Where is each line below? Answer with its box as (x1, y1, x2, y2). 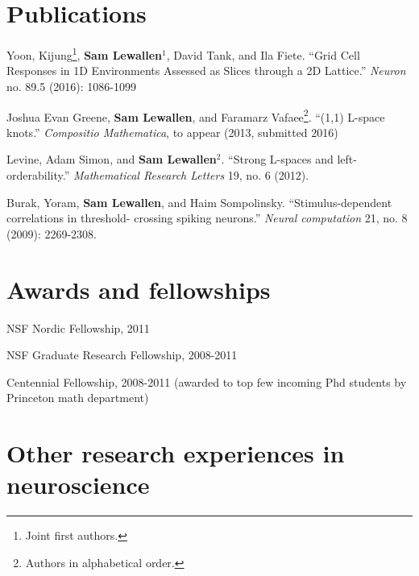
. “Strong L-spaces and (221, 151, 334, 168)
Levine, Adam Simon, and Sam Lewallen (6, 151, 217, 168)
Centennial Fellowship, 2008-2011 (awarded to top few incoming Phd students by (6, 373, 407, 390)
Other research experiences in (6, 437, 345, 470)
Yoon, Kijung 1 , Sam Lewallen (6, 44, 163, 63)
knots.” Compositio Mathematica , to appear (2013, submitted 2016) (6, 123, 338, 140)
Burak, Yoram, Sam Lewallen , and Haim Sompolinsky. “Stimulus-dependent (6, 193, 392, 210)
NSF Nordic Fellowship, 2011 (6, 319, 150, 336)
